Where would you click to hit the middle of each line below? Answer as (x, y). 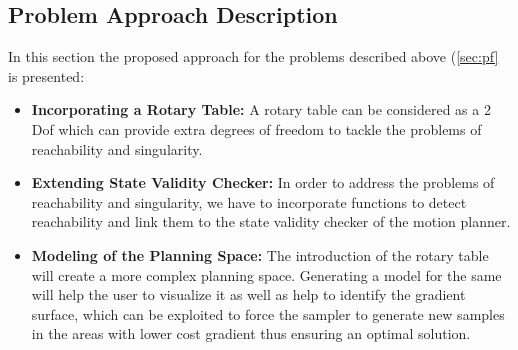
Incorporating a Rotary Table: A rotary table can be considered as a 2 (261, 109)
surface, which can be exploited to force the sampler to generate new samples (268, 313)
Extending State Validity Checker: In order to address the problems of (263, 182)
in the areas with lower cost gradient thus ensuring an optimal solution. (251, 333)
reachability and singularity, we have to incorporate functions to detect (249, 201)
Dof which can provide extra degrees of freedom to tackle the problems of (256, 128)
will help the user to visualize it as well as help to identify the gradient (248, 294)
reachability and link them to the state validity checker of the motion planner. (271, 221)
